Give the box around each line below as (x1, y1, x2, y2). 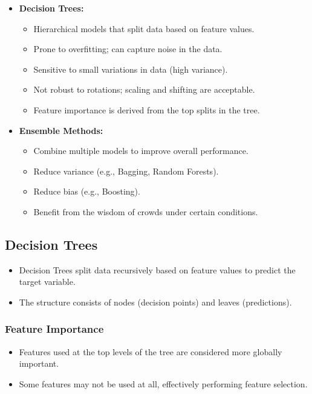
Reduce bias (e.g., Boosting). (33, 185, 140, 198)
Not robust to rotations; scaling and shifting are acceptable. (33, 83, 255, 96)
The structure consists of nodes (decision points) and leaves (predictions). (19, 295, 292, 308)
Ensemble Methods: (19, 124, 103, 136)
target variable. (19, 275, 76, 288)
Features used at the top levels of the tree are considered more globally (19, 345, 282, 358)
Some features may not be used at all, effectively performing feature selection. (19, 377, 308, 390)
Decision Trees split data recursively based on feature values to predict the (19, 263, 296, 276)
